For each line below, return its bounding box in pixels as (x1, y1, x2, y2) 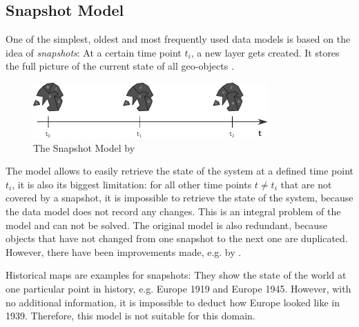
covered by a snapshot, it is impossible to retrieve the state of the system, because (6, 190, 353, 205)
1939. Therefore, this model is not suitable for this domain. (6, 308, 255, 323)
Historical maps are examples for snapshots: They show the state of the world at (6, 268, 347, 282)
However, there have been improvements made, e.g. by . (6, 244, 242, 259)
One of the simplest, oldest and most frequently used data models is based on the (6, 32, 351, 46)
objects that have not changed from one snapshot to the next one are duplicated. (6, 231, 348, 246)
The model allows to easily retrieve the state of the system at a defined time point (6, 163, 353, 178)
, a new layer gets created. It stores (191, 45, 340, 59)
